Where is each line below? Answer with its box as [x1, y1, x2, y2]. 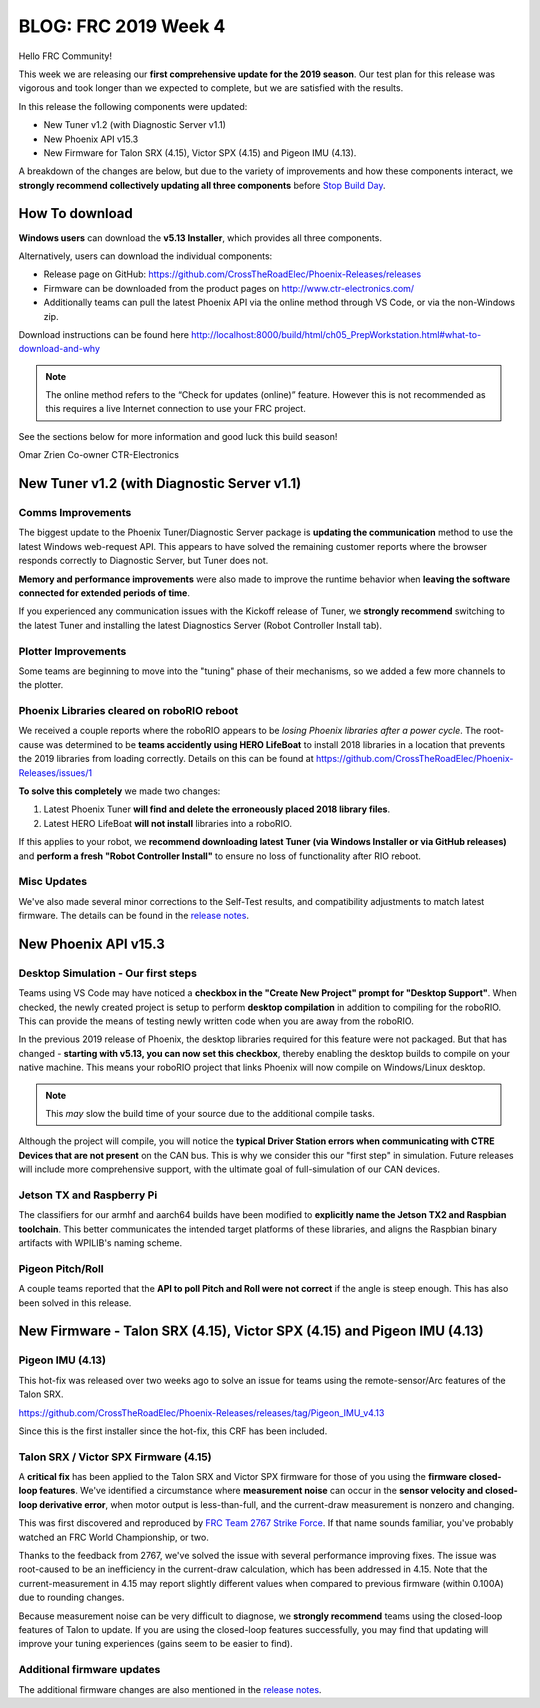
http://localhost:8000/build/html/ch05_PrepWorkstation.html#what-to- [191, 328, 482, 340]
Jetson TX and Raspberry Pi [18, 1188, 158, 1202]
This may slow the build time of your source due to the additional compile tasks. [45, 1107, 375, 1119]
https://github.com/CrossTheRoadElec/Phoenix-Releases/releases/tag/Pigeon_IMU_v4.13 [18, 1406, 385, 1419]
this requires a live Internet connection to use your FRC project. [45, 403, 307, 415]
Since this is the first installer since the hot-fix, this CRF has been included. [18, 1425, 328, 1437]
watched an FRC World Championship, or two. [18, 1531, 209, 1543]
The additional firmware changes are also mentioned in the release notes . [18, 1683, 322, 1695]
